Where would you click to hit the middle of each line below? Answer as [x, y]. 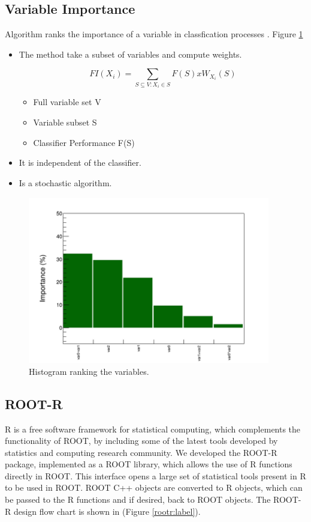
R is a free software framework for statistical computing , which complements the [153, 429]
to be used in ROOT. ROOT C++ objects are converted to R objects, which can [154, 487]
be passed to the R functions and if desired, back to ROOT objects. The [138, 499]
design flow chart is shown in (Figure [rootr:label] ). [107, 511]
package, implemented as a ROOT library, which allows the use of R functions [149, 464]
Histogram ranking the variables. [89, 371]
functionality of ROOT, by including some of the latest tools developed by [141, 441]
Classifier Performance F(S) [84, 142]
